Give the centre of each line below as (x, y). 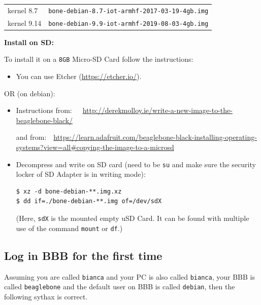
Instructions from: (44, 110)
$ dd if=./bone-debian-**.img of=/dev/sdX (89, 201)
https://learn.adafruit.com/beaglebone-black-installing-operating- (155, 137)
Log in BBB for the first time (83, 255)
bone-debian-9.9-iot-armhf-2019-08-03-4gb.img (128, 24)
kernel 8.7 (23, 10)
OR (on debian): (30, 93)
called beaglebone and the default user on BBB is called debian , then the (120, 287)
